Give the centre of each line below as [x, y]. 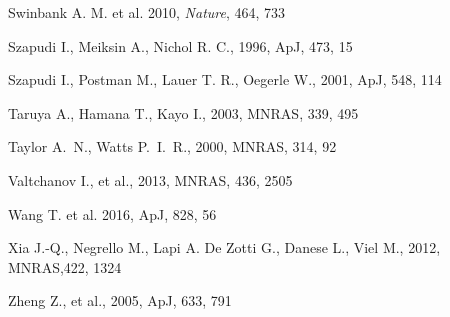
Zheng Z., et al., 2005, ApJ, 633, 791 [120, 300]
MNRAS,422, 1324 [65, 266]
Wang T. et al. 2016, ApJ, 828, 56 [112, 213]
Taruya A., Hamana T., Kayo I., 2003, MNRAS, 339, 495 [183, 112]
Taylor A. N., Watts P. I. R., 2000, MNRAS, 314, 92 [172, 146]
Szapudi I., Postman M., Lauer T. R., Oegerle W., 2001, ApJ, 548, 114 [225, 79]
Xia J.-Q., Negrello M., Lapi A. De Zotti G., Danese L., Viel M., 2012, [224, 247]
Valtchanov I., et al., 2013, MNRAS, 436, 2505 [150, 179]
